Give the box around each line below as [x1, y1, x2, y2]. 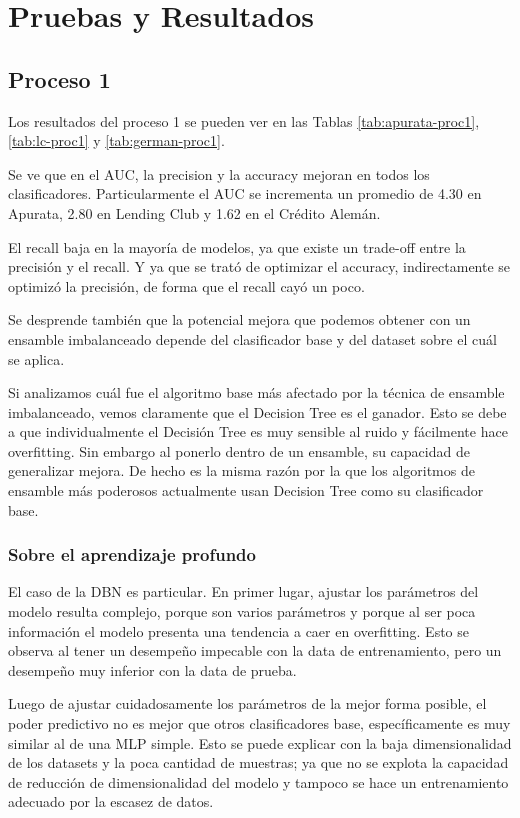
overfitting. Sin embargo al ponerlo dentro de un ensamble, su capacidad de [8, 440, 470, 461]
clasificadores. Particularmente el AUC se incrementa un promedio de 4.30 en [8, 183, 482, 204]
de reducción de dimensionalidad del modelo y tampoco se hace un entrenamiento [8, 771, 509, 792]
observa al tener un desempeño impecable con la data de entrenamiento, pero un [8, 640, 502, 661]
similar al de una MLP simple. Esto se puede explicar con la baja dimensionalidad [8, 732, 512, 753]
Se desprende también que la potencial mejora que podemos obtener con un [8, 309, 471, 330]
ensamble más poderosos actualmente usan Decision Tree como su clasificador [8, 480, 484, 501]
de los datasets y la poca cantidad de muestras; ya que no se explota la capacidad [8, 752, 509, 773]
